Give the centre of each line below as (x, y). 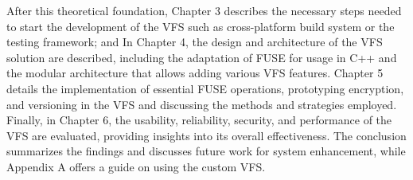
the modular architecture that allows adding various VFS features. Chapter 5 (195, 73)
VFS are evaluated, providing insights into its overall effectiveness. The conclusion (206, 135)
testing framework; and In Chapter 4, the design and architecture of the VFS (195, 42)
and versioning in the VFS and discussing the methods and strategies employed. (202, 104)
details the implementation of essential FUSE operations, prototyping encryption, (205, 88)
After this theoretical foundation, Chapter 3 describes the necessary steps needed (204, 10)
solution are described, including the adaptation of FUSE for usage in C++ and (202, 57)
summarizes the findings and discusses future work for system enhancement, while (206, 151)
